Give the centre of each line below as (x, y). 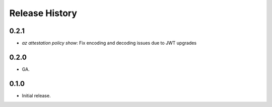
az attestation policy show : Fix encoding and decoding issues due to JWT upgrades (109, 43)
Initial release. (36, 95)
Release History (43, 13)
